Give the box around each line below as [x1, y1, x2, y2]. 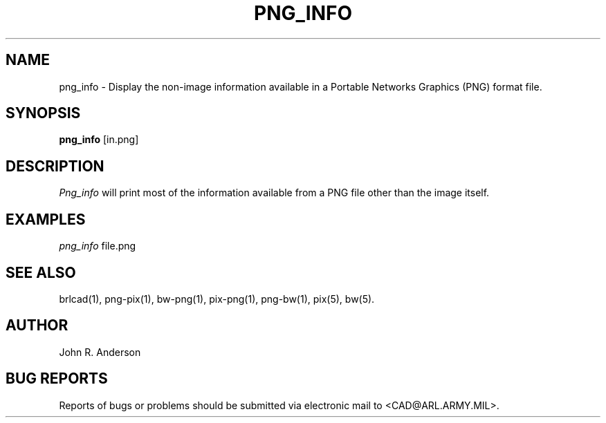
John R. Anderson [59, 346, 141, 358]
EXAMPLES [6, 210, 86, 228]
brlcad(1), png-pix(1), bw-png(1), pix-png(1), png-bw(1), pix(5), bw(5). [59, 292, 375, 305]
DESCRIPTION [6, 157, 104, 175]
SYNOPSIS [6, 104, 81, 122]
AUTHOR [6, 317, 68, 335]
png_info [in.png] [59, 133, 139, 146]
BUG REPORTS [6, 370, 108, 388]
